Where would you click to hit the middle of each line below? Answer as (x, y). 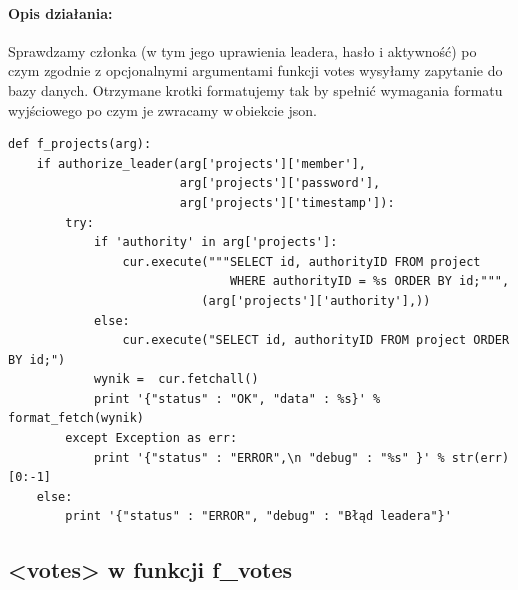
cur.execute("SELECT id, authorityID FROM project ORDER (316, 340)
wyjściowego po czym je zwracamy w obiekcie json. (162, 109)
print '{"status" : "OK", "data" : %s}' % (237, 398)
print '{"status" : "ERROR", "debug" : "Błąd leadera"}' (258, 516)
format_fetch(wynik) (76, 418)
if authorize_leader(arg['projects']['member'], (201, 163)
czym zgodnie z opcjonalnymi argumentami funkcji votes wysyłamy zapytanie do (255, 70)
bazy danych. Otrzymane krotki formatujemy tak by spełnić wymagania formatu (255, 89)
